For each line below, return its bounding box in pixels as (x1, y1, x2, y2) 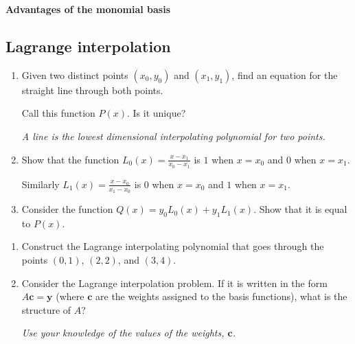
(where (56, 289, 84, 303)
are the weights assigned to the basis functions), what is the (95, 289, 347, 303)
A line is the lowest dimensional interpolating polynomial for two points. (21, 128, 325, 143)
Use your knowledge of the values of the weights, (21, 325, 225, 340)
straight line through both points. (21, 82, 163, 97)
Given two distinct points (21, 67, 128, 82)
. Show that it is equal (253, 202, 347, 216)
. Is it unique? (127, 106, 186, 120)
